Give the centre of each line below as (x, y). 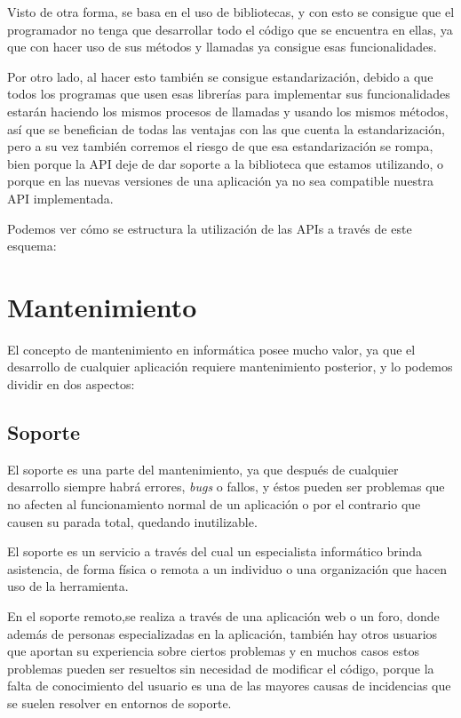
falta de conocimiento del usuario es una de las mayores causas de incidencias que (229, 686)
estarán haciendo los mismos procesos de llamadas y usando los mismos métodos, (228, 111)
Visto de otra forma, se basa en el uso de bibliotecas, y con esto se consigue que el (231, 12)
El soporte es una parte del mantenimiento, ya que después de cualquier (203, 469)
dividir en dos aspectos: (71, 384)
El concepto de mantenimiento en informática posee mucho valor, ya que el (211, 349)
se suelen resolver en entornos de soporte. (119, 702)
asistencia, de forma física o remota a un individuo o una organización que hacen (227, 568)
